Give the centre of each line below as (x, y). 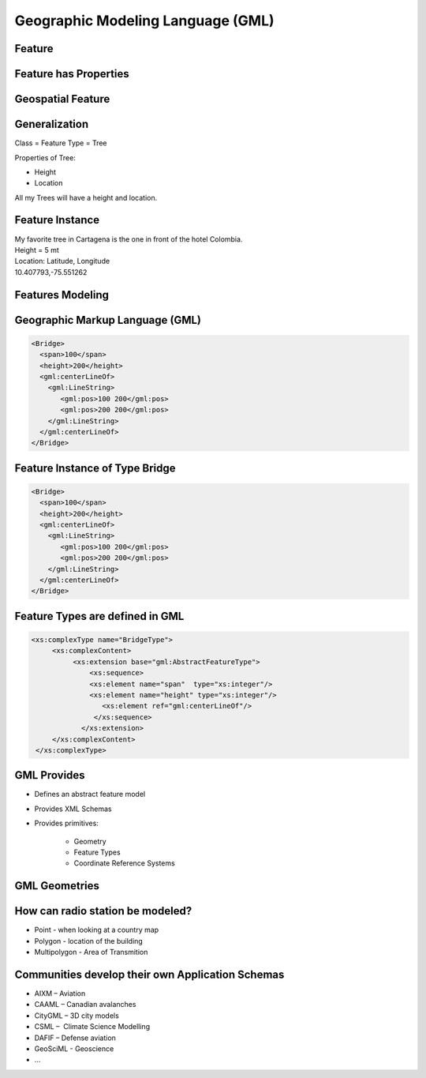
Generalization (52, 124)
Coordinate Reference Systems (124, 863)
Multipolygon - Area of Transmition (91, 952)
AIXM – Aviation (60, 993)
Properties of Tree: (45, 157)
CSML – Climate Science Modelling (92, 1027)
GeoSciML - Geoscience (74, 1048)
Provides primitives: (66, 823)
